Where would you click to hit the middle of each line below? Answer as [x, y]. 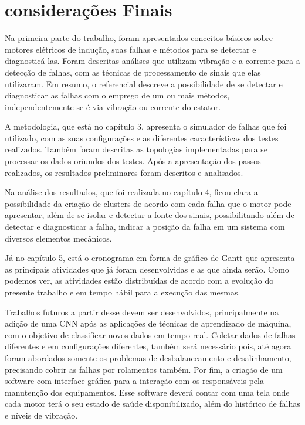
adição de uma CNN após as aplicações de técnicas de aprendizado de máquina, [148, 323]
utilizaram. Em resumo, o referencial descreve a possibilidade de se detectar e [144, 84]
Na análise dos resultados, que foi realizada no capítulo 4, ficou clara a [131, 192]
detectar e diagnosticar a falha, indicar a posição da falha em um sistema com [145, 227]
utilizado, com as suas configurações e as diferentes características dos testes [142, 137]
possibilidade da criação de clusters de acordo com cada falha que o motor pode [148, 203]
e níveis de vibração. [41, 415]
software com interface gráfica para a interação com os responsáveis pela [134, 381]
